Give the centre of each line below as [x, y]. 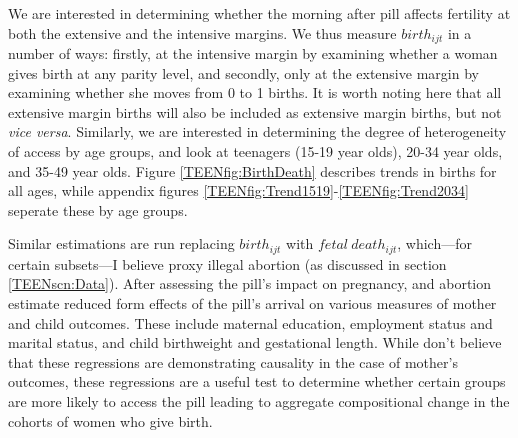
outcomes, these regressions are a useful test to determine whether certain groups [257, 381]
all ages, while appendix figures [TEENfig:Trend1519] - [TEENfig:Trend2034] [238, 190]
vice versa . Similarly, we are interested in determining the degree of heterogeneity [257, 131]
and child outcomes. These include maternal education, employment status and [250, 322]
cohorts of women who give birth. [110, 420]
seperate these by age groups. [98, 209]
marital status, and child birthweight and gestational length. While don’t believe [255, 342]
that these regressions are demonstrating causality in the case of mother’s [233, 361]
